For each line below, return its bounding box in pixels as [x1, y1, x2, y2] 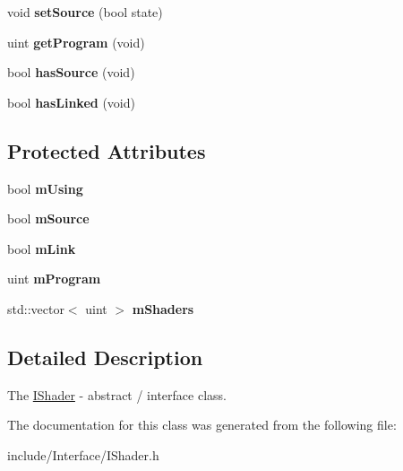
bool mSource [7, 209, 90, 228]
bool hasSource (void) [7, 63, 135, 82]
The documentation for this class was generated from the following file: [7, 415, 397, 434]
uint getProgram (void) [7, 32, 145, 51]
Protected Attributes [7, 136, 206, 164]
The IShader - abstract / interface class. [7, 385, 227, 404]
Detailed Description [7, 343, 203, 371]
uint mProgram [7, 269, 101, 288]
